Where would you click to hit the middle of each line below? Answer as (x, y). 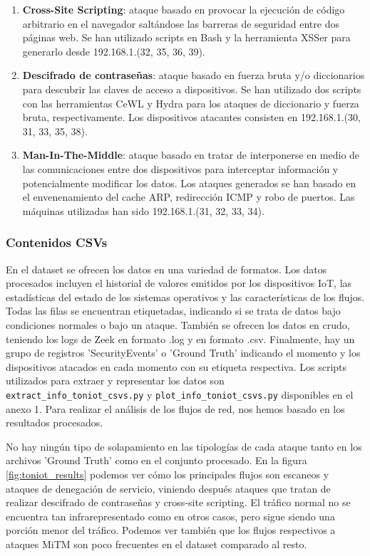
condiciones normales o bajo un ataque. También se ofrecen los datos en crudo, (178, 324)
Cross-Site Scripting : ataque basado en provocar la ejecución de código (184, 9)
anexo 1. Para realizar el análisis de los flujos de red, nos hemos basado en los (175, 408)
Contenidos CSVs (57, 242)
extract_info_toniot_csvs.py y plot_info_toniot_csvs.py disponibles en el (180, 394)
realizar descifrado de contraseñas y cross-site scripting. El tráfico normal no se (178, 502)
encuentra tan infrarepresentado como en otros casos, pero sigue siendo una (170, 516)
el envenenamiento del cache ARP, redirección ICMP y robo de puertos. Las (189, 197)
